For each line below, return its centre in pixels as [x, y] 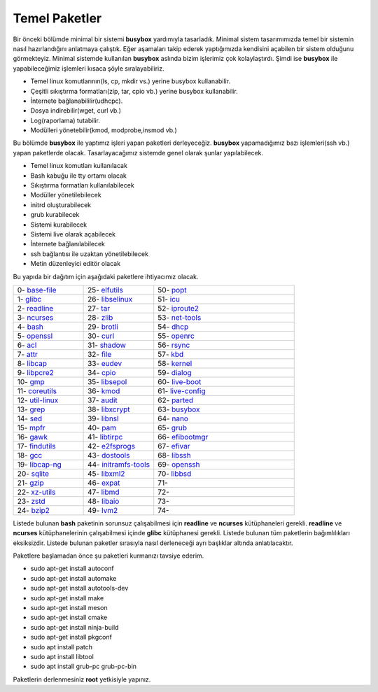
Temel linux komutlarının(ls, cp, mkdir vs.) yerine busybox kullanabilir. [131, 81]
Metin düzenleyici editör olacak [76, 264]
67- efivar [174, 446]
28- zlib [100, 317]
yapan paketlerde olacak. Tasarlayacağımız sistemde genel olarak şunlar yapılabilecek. [138, 153]
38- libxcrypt [109, 409]
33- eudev [105, 363]
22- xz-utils [36, 492]
